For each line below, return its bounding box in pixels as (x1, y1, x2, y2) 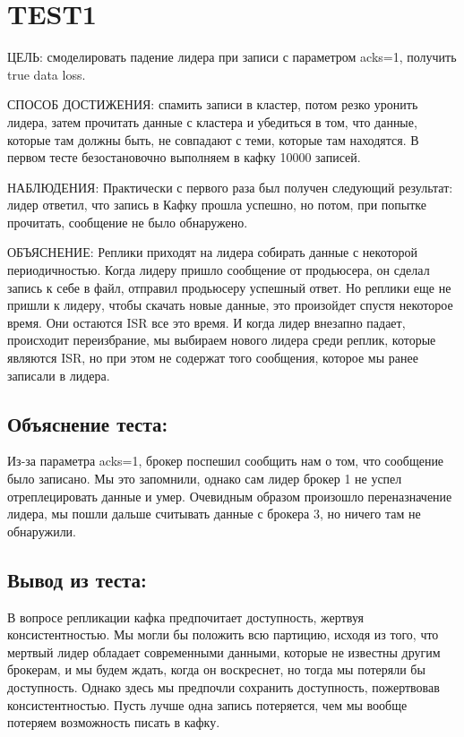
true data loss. (7, 64, 86, 83)
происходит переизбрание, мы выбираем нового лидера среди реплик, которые (7, 330, 436, 349)
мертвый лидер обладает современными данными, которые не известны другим (7, 642, 441, 661)
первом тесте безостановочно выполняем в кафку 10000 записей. (7, 148, 361, 167)
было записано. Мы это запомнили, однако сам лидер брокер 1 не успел (7, 469, 402, 488)
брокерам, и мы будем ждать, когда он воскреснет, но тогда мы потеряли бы (7, 660, 425, 679)
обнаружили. (7, 521, 76, 540)
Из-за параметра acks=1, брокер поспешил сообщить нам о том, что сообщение (7, 451, 444, 470)
